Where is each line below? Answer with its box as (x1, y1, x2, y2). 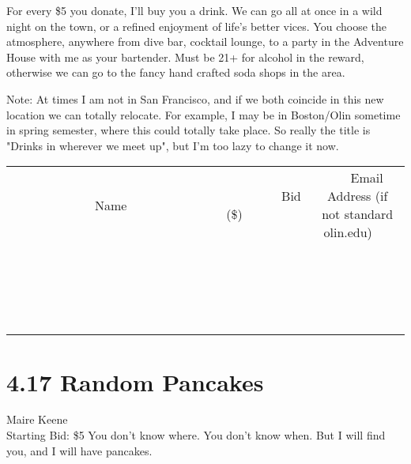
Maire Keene (6, 411, 68, 428)
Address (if (327, 187, 388, 206)
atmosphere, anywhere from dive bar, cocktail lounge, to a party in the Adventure (6, 33, 404, 50)
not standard (322, 205, 394, 224)
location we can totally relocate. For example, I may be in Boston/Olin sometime (6, 106, 401, 123)
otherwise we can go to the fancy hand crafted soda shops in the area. (6, 64, 345, 81)
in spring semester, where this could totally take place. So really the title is (6, 122, 371, 138)
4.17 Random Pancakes (6, 365, 264, 398)
